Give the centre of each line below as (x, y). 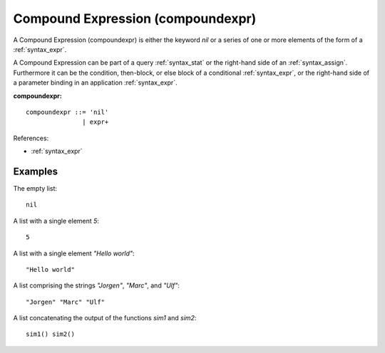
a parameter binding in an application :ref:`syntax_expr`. (95, 83)
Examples (36, 171)
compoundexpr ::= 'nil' (67, 112)
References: (31, 138)
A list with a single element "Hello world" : (74, 253)
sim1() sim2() (50, 334)
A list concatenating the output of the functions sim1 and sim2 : (105, 318)
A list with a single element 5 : (56, 221)
